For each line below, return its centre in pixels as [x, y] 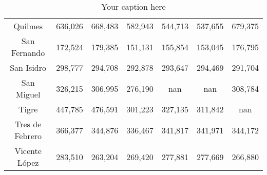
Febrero [28, 136]
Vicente [28, 151]
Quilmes [28, 26]
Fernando [28, 53]
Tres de [28, 124]
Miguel [28, 94]
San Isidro [28, 67]
